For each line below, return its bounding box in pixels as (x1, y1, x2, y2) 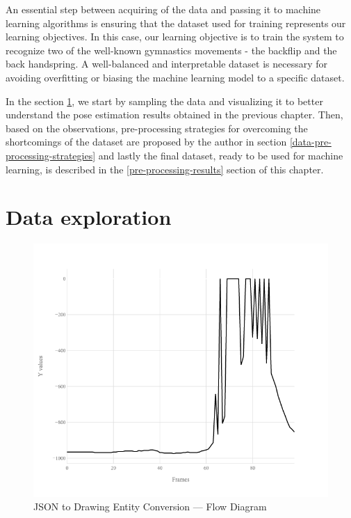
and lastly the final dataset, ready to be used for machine (98, 148, 343, 162)
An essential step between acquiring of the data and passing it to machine (6, 2, 321, 16)
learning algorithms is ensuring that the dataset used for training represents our (6, 15, 346, 30)
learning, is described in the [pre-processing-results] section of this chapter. (6, 162, 324, 176)
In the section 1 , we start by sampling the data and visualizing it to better (6, 93, 323, 108)
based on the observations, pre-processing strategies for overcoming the (6, 120, 308, 135)
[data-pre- (289, 134, 332, 149)
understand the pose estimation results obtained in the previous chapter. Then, (6, 107, 343, 122)
